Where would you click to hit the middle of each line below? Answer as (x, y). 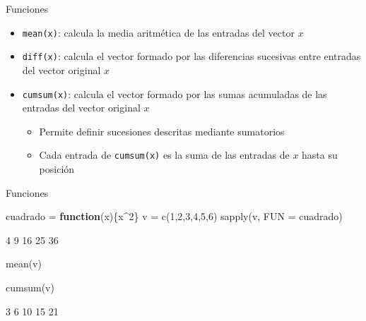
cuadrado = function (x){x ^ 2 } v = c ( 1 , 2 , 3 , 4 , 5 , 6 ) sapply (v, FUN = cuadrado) (174, 216)
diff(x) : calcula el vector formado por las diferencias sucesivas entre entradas (191, 56)
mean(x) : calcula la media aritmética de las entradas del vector (158, 32)
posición (57, 169)
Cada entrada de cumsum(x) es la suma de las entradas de (164, 155)
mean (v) (24, 264)
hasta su (320, 155)
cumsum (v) (30, 287)
